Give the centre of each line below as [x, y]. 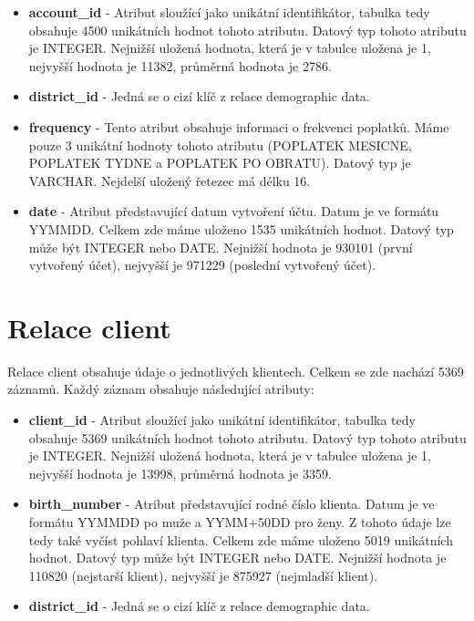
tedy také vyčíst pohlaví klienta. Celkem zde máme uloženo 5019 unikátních [241, 539]
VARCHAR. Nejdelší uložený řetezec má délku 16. [170, 180]
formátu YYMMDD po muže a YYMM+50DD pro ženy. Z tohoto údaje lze [240, 522]
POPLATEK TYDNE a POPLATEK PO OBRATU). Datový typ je [220, 163]
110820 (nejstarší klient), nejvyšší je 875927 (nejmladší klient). [203, 575]
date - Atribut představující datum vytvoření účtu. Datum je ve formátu [234, 211]
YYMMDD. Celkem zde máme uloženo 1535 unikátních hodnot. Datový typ [241, 228]
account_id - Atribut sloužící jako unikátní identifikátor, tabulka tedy [229, 12]
